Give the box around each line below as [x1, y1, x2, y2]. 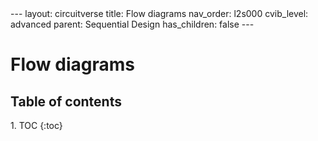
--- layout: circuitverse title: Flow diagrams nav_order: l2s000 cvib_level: [10, 8, 309, 19]
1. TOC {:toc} [10, 120, 63, 131]
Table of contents [10, 93, 122, 110]
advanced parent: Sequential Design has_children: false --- [10, 18, 255, 30]
